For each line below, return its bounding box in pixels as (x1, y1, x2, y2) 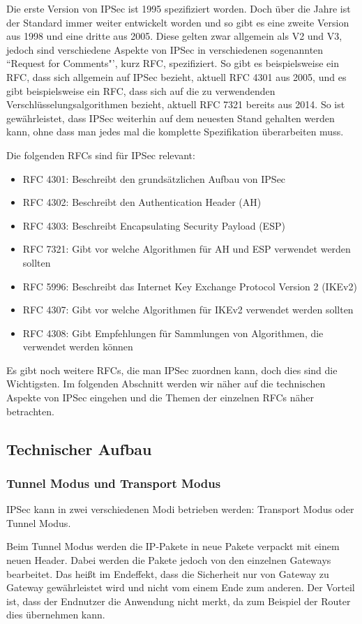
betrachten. (6, 403, 54, 418)
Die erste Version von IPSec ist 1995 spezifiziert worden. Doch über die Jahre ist (6, 1, 351, 15)
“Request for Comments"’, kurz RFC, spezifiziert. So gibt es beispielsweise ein (6, 56, 339, 70)
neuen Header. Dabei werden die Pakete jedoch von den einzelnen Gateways (6, 553, 331, 567)
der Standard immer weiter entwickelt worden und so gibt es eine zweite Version (6, 15, 349, 29)
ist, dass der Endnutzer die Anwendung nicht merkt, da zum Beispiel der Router (6, 593, 351, 608)
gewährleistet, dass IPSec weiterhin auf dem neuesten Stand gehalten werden (6, 110, 335, 125)
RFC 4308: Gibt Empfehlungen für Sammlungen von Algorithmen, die (22, 325, 324, 340)
